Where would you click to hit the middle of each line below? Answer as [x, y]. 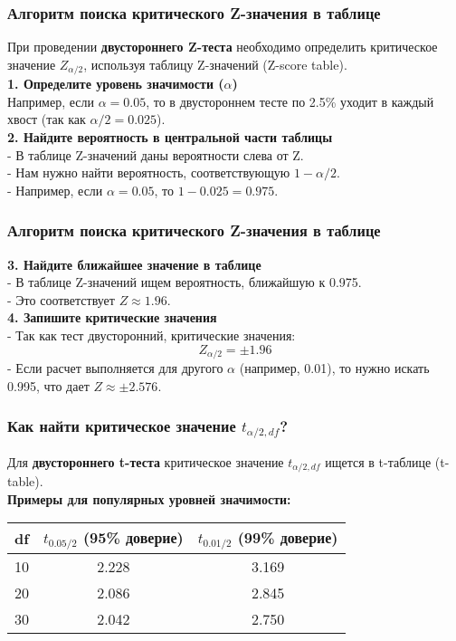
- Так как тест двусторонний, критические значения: [152, 335]
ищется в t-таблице [378, 461]
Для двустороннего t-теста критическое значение [146, 461]
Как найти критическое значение [122, 426]
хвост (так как [47, 119]
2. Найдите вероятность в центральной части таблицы [170, 137]
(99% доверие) [288, 538]
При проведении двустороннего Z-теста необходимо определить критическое [223, 47]
